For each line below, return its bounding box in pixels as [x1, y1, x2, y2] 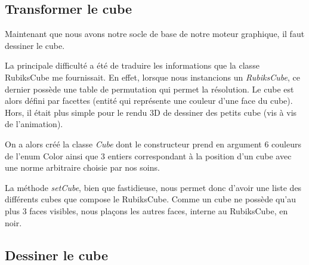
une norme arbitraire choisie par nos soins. [5, 161, 160, 174]
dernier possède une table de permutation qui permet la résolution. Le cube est [5, 82, 294, 95]
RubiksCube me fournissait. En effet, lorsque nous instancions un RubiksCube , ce [5, 70, 300, 83]
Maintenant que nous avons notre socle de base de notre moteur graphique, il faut [5, 27, 305, 40]
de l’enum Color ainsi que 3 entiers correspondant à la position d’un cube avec [5, 149, 292, 162]
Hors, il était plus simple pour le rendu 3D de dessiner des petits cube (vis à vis [5, 106, 297, 118]
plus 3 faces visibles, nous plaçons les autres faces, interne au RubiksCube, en [5, 204, 288, 217]
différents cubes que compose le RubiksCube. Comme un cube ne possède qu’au [5, 193, 296, 205]
